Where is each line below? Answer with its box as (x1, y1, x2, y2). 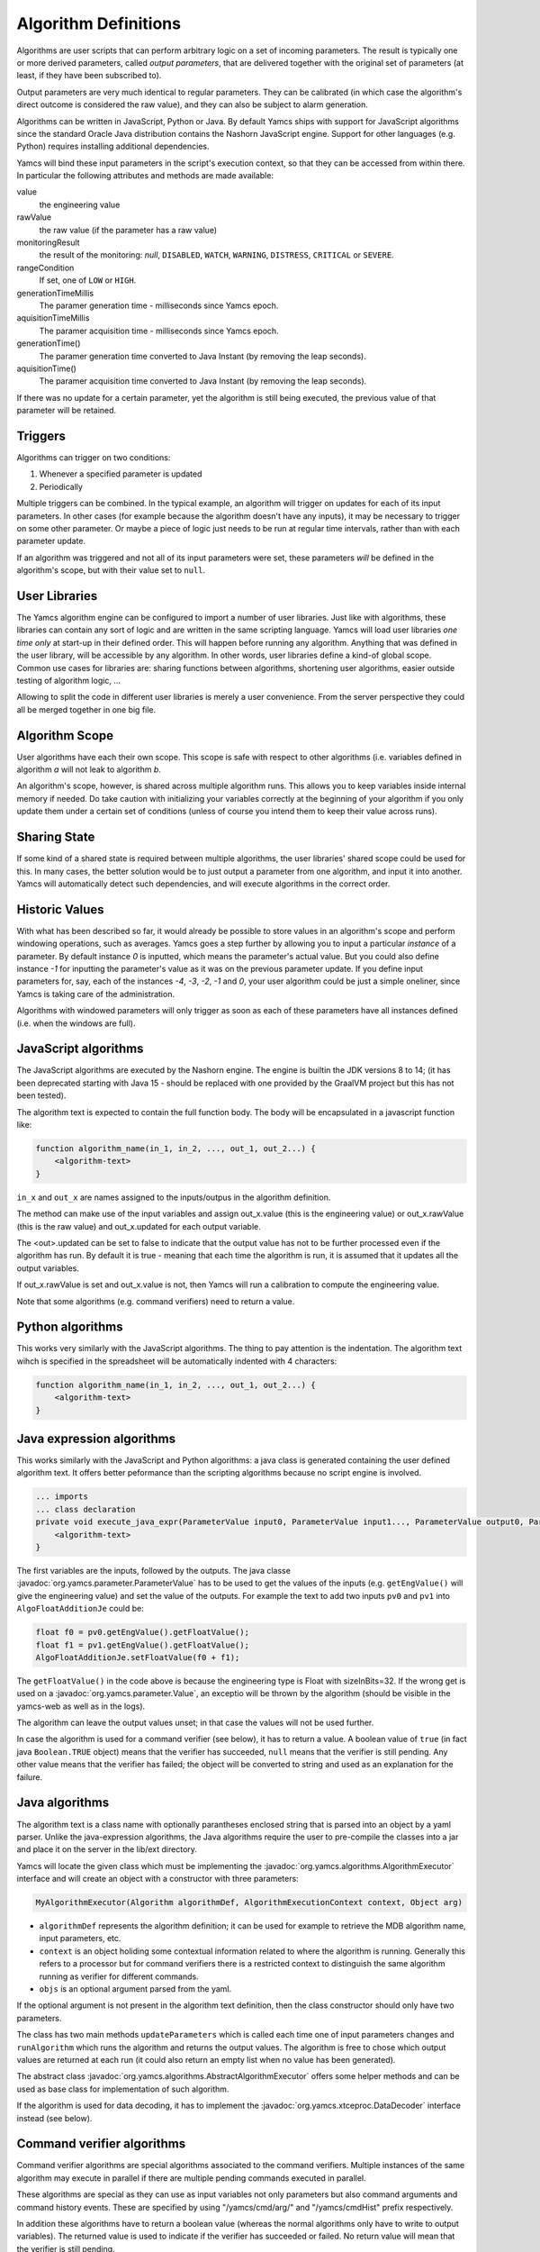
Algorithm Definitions (16, 14, 182, 33)
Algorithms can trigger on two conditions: (16, 452, 171, 463)
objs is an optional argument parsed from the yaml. (39, 1984, 232, 1994)
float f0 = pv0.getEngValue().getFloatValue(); (35, 1627, 249, 1638)
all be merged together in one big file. (16, 704, 157, 715)
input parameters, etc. (39, 1933, 121, 1944)
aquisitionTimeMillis (16, 313, 90, 323)
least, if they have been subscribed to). (16, 70, 162, 81)
